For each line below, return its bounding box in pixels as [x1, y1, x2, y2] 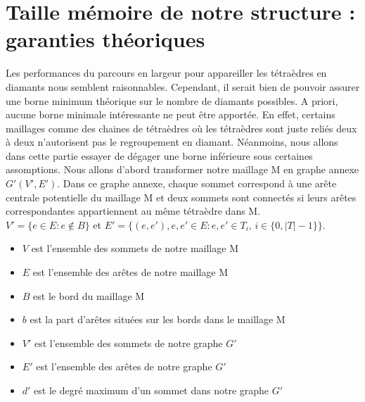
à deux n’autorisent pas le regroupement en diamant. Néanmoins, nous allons [6, 134, 338, 149]
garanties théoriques [6, 25, 205, 54]
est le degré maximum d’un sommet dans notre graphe [34, 383, 269, 397]
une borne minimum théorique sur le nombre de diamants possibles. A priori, [6, 93, 338, 108]
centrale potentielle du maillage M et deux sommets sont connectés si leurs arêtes [6, 189, 357, 204]
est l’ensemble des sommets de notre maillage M [31, 241, 238, 256]
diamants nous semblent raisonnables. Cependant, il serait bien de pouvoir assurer [6, 79, 360, 94]
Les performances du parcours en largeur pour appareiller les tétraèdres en [6, 65, 327, 80]
